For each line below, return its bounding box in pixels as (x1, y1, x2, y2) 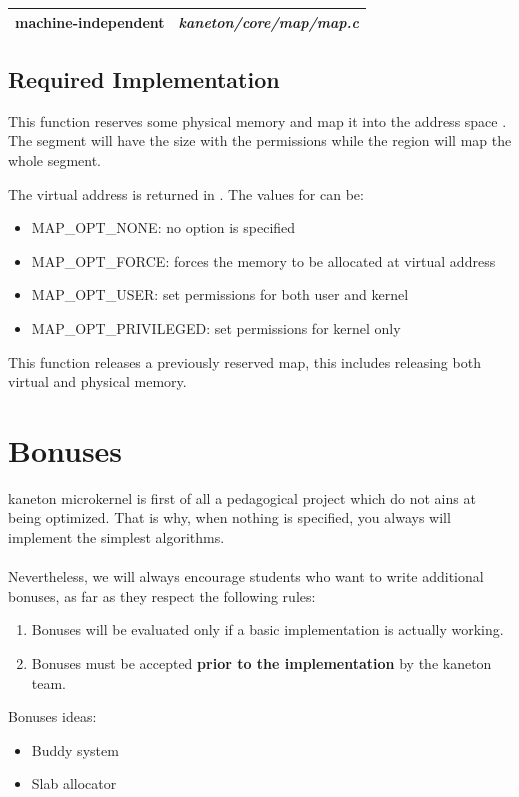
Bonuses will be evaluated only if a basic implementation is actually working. (31, 619, 504, 640)
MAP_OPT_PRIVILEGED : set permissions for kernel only (31, 317, 401, 338)
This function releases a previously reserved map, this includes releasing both (8, 351, 481, 372)
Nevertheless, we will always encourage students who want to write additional (8, 566, 484, 587)
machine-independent (15, 11, 165, 32)
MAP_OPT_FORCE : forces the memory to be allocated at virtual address (31, 250, 496, 271)
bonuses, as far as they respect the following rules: (8, 585, 316, 606)
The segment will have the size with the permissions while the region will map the (8, 130, 512, 151)
